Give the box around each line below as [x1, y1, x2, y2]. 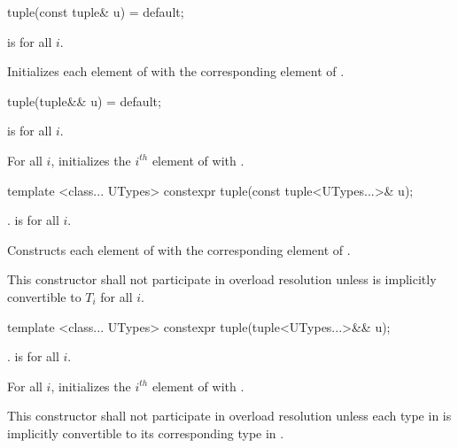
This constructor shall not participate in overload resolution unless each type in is [7, 406, 452, 425]
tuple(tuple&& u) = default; [7, 91, 161, 110]
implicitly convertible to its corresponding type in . [7, 423, 284, 442]
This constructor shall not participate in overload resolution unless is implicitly [7, 270, 437, 289]
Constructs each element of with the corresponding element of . [7, 240, 351, 259]
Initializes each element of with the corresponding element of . [7, 62, 345, 81]
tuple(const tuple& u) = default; [7, 3, 184, 20]
